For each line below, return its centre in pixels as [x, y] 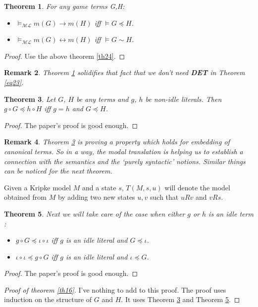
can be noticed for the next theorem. [58, 171]
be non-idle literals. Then [183, 99]
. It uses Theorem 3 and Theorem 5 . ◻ [181, 299]
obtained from [26, 197]
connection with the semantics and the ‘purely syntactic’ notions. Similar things [125, 161]
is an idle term [231, 213]
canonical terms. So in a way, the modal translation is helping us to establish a [124, 151]
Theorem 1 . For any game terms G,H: [64, 6]
